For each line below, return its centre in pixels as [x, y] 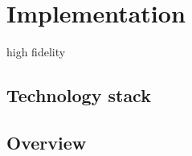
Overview [47, 142]
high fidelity [36, 52]
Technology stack [79, 95]
